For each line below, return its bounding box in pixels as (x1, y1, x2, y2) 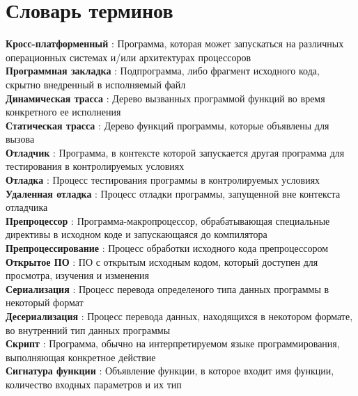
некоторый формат (6, 295, 84, 310)
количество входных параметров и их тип (6, 377, 182, 391)
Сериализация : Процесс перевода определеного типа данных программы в (6, 281, 329, 296)
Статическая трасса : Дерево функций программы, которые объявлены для (6, 118, 329, 132)
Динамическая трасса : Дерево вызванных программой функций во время (6, 90, 325, 105)
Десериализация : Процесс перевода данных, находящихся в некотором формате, (6, 309, 353, 323)
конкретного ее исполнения (6, 104, 121, 119)
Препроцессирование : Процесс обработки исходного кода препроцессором (6, 241, 329, 255)
